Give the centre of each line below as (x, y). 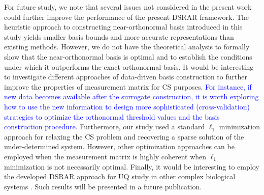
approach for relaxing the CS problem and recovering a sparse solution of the (124, 136)
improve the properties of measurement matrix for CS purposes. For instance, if (128, 86)
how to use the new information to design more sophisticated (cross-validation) (127, 106)
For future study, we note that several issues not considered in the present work (128, 7)
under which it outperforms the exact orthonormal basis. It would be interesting (129, 66)
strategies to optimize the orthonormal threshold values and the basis (112, 116)
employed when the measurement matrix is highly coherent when (105, 156)
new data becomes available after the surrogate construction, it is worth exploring (131, 96)
